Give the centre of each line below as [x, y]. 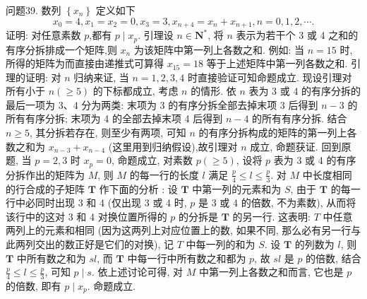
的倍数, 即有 [34, 285]
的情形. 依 [213, 91]
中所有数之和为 [51, 258]
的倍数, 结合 [333, 258]
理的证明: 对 [34, 77]
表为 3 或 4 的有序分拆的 [305, 91]
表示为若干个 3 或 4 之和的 [297, 35]
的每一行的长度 [164, 174]
